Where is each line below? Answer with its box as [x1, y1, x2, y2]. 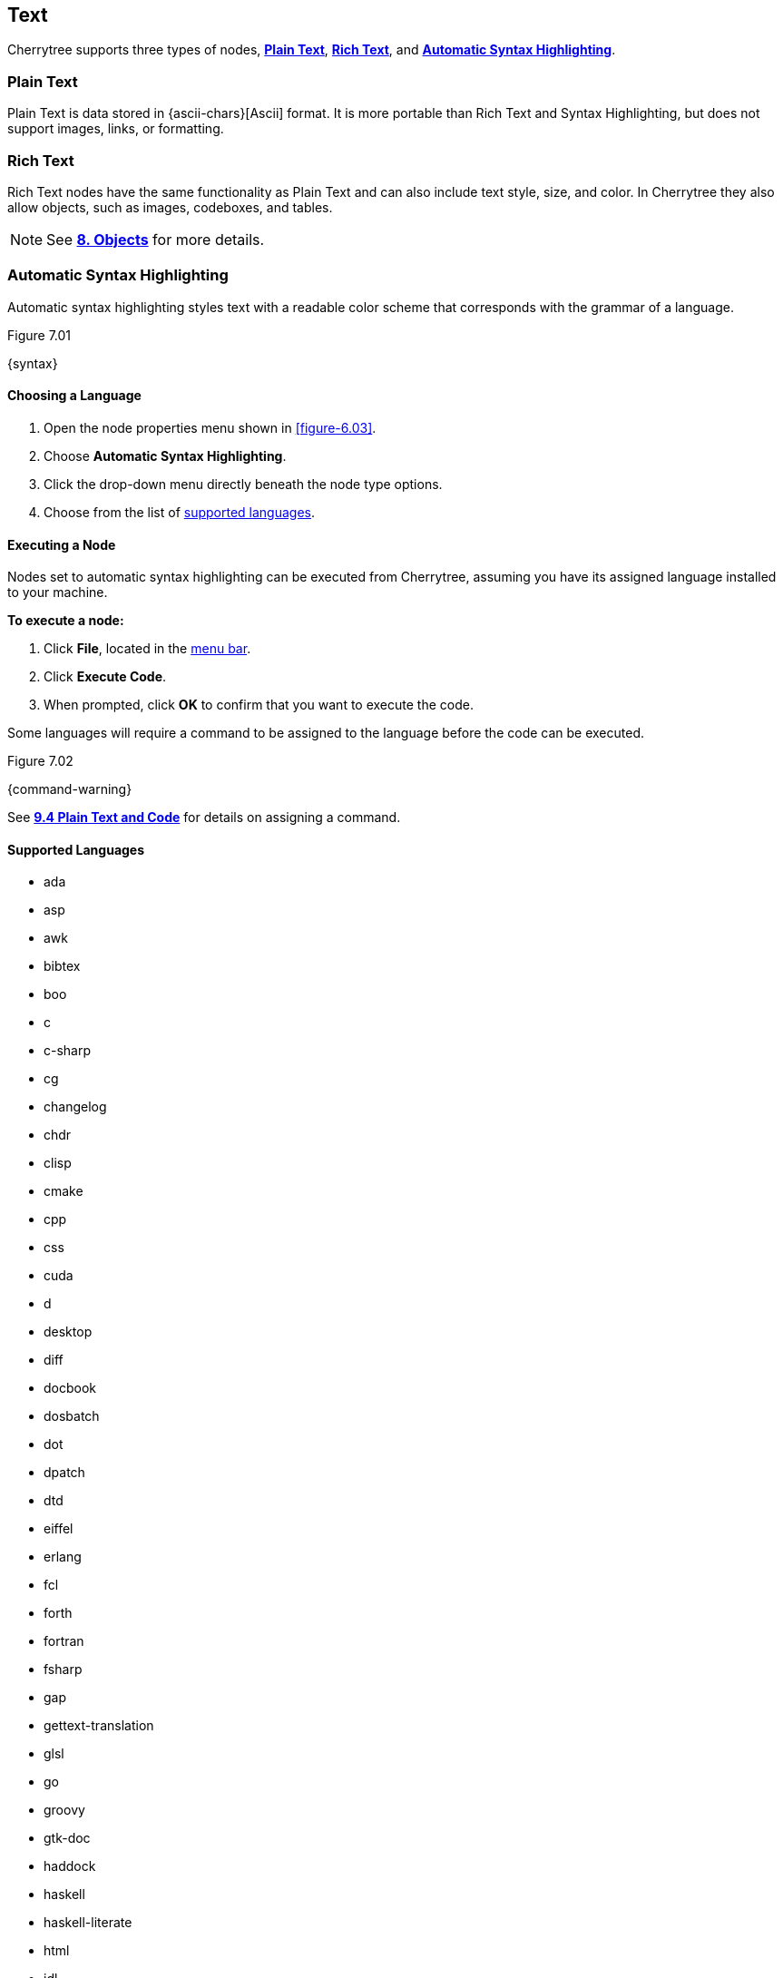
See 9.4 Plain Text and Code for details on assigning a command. [7, 809, 401, 826]
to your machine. [7, 584, 108, 601]
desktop [44, 1324, 93, 1340]
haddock [44, 1858, 96, 1875]
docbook [44, 1380, 97, 1396]
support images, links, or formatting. [7, 121, 224, 137]
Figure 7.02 [7, 753, 73, 769]
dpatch [44, 1464, 85, 1481]
